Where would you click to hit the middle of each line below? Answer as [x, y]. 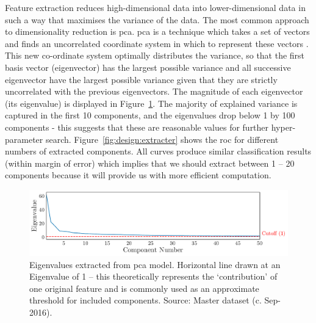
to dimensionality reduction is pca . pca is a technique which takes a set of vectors [157, 31]
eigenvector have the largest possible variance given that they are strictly [141, 79]
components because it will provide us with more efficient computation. [138, 175]
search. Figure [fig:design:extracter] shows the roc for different [162, 139]
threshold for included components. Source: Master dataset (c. [145, 300]
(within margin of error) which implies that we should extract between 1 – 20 [150, 163]
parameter [24, 139]
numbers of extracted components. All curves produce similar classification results [158, 151]
